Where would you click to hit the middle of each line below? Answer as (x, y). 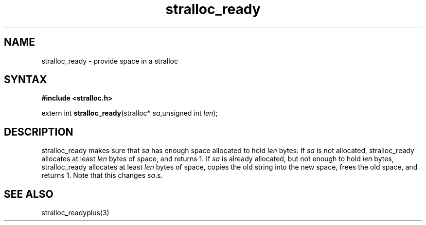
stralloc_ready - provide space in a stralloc (110, 61)
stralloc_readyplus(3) (75, 213)
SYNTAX (26, 80)
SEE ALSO (29, 194)
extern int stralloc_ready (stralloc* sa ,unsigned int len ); (130, 113)
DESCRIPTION (39, 132)
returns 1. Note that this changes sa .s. (102, 175)
